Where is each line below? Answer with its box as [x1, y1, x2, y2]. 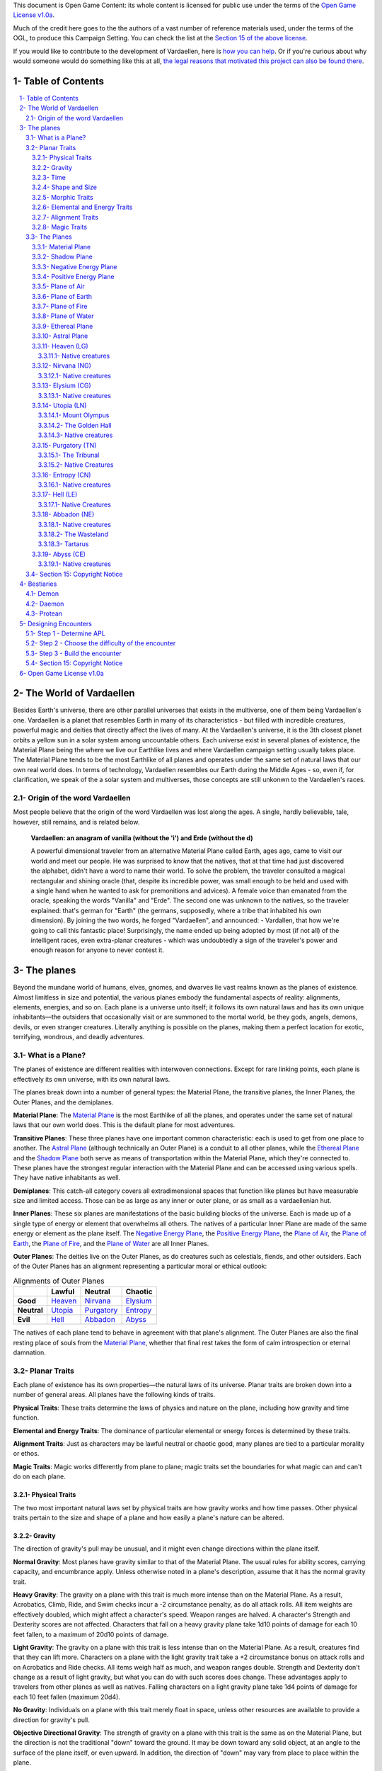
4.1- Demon [25, 589, 59, 598]
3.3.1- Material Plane [32, 242, 91, 251]
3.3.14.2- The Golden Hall [37, 421, 112, 429]
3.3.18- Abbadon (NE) [32, 510, 95, 519]
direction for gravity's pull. [13, 1715, 90, 1724]
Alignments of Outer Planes [13, 1276, 105, 1286]
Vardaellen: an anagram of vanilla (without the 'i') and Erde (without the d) [30, 834, 253, 842]
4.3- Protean [25, 609, 63, 618]
